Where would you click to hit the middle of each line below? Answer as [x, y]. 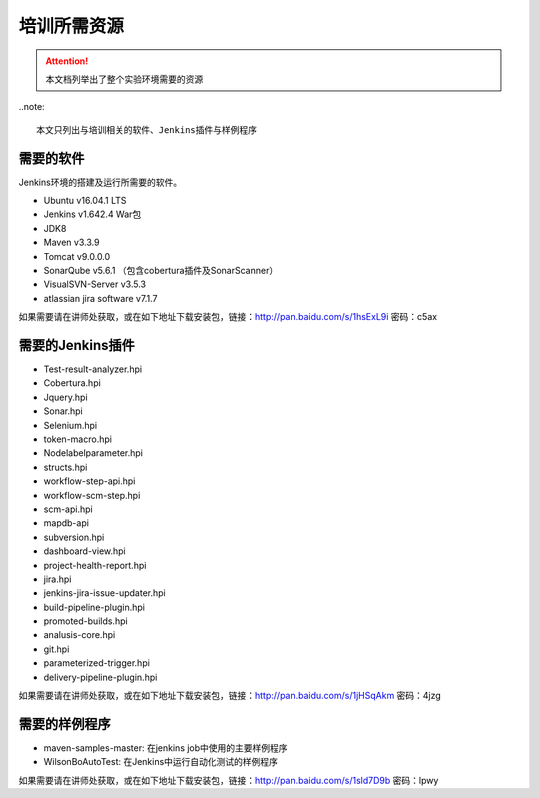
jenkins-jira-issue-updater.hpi [104, 593]
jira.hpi [57, 579]
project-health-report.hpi [95, 565]
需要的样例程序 [64, 723]
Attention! [67, 61]
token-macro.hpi [77, 439]
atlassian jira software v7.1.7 [100, 298]
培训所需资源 [71, 26]
